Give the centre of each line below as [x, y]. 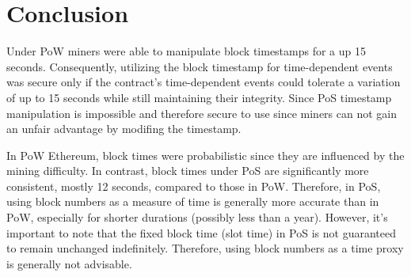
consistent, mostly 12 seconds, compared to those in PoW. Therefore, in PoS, [194, 186]
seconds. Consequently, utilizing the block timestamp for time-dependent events [200, 66]
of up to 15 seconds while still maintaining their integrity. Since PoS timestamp [199, 97]
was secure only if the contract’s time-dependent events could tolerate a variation [204, 82]
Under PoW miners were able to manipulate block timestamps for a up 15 [186, 51]
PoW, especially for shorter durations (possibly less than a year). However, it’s [197, 217]
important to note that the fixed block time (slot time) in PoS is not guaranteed [201, 232]
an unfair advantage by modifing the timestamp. [124, 129]
